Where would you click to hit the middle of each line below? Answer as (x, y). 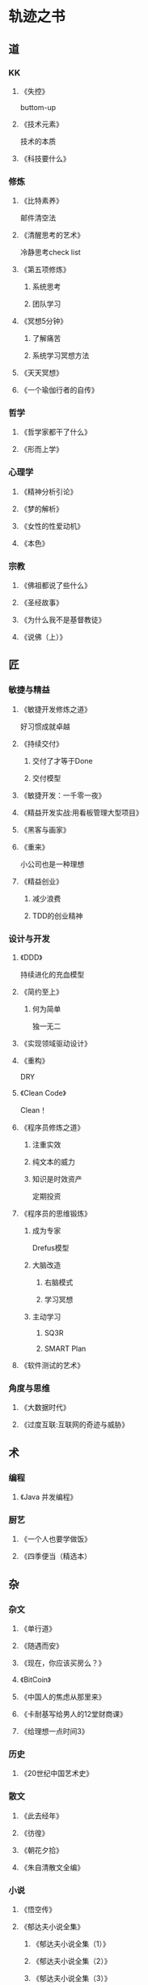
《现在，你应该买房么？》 (63, 1663)
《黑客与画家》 (45, 829)
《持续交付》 (41, 743)
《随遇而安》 (41, 1646)
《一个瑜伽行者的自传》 (59, 390)
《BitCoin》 (36, 1680)
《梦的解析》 (41, 509)
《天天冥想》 (41, 373)
